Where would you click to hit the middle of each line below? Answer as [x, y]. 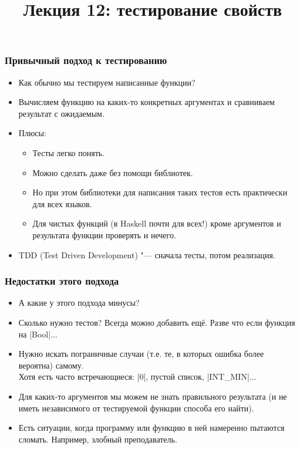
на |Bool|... [38, 334]
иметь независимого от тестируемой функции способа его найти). [136, 408]
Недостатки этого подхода [62, 281]
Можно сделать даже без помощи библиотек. [113, 172]
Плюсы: [32, 133]
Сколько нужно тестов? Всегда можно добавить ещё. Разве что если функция [157, 323]
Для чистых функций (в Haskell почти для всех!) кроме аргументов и [157, 223]
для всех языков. [62, 203]
